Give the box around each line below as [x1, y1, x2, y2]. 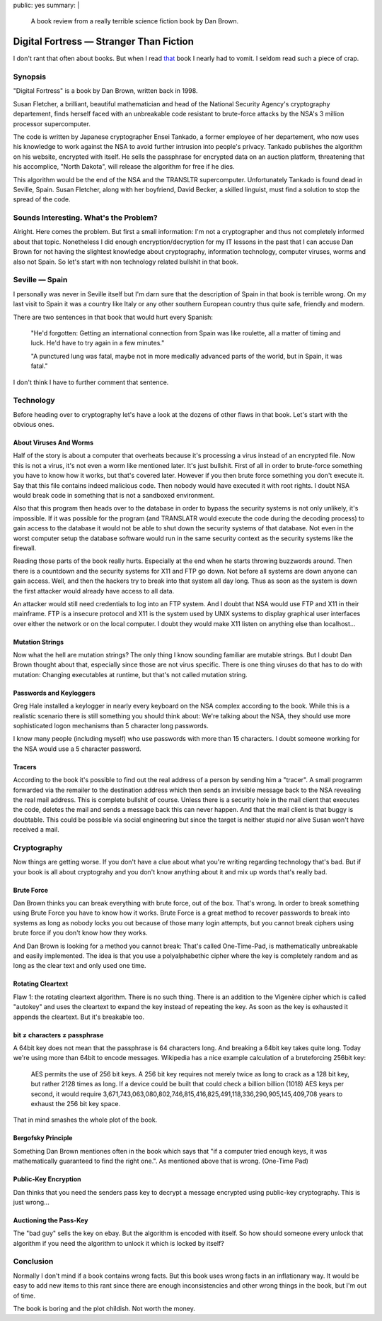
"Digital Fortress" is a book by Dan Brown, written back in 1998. [13, 87, 198, 95]
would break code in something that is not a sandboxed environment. [13, 491, 215, 500]
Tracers [13, 762, 37, 771]
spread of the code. [13, 195, 71, 204]
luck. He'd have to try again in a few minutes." [30, 339, 165, 347]
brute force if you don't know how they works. [13, 929, 148, 937]
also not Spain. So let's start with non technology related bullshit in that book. [13, 257, 239, 266]
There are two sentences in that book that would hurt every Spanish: [13, 313, 214, 321]
